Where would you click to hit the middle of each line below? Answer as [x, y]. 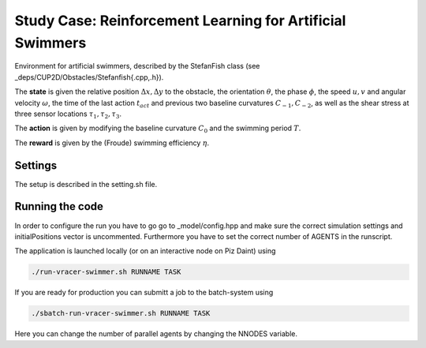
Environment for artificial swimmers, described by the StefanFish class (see [137, 66]
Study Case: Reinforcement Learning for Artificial [180, 21]
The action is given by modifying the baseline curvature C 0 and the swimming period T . [158, 129]
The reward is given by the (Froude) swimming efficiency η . [112, 143]
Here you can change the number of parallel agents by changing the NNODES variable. [156, 334]
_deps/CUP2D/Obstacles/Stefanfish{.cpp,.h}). [89, 77]
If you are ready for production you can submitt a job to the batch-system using [144, 293]
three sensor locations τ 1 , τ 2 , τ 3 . [68, 114]
